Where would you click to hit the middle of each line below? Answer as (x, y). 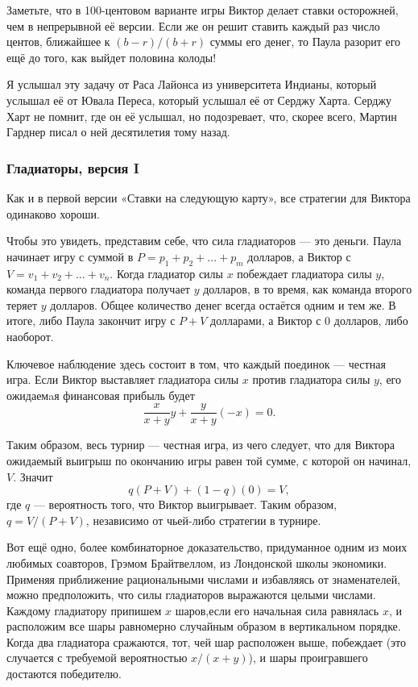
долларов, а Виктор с (299, 256)
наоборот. (30, 336)
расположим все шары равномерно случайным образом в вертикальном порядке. (204, 626)
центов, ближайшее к (58, 42)
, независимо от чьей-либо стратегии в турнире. (203, 520)
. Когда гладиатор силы (166, 273)
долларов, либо (371, 321)
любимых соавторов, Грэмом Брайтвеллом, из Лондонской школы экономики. (197, 562)
